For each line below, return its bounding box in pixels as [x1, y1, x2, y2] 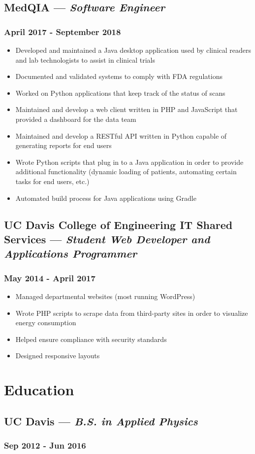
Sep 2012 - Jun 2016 [4, 439, 86, 451]
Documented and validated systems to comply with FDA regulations [15, 71, 223, 81]
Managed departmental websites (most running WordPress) [15, 291, 195, 301]
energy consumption [15, 317, 76, 328]
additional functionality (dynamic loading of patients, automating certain [15, 166, 237, 177]
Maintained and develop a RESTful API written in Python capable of [15, 130, 227, 141]
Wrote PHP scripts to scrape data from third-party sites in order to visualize [15, 307, 248, 318]
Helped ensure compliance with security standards [15, 334, 167, 344]
